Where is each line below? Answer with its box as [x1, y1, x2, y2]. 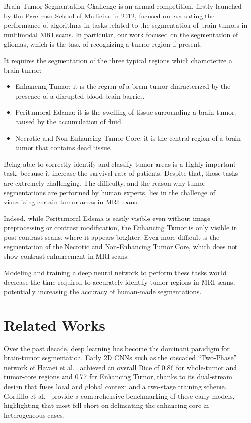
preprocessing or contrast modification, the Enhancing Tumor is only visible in [4, 222, 237, 233]
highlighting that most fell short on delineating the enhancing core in [4, 400, 209, 410]
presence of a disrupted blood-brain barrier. [15, 90, 145, 101]
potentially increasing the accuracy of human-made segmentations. [4, 286, 202, 296]
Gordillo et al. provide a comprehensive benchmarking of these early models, [4, 390, 235, 401]
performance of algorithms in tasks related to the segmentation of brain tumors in [4, 20, 248, 30]
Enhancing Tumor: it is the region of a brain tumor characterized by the [15, 81, 231, 91]
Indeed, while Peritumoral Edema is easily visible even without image [4, 213, 211, 223]
